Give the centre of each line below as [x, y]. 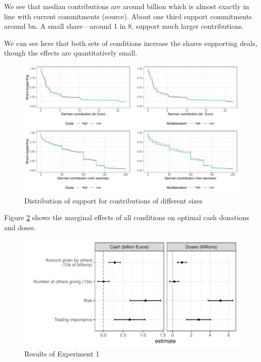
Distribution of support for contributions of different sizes [114, 200]
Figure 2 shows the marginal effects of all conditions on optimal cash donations [127, 217]
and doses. [20, 227]
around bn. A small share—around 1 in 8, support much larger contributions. [124, 26]
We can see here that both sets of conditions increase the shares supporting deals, [131, 43]
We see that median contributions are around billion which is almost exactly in [127, 6]
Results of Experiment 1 [62, 354]
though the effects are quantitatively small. [71, 53]
